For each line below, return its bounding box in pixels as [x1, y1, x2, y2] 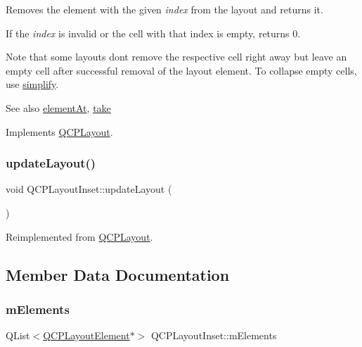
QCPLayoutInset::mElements [150, 328, 277, 343]
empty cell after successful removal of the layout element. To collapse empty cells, [6, 63, 357, 77]
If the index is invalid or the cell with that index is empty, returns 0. [6, 25, 301, 40]
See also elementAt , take [6, 100, 111, 115]
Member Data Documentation [6, 263, 230, 285]
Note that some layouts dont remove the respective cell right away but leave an [6, 49, 347, 64]
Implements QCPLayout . [6, 124, 113, 139]
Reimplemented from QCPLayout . [6, 229, 153, 244]
